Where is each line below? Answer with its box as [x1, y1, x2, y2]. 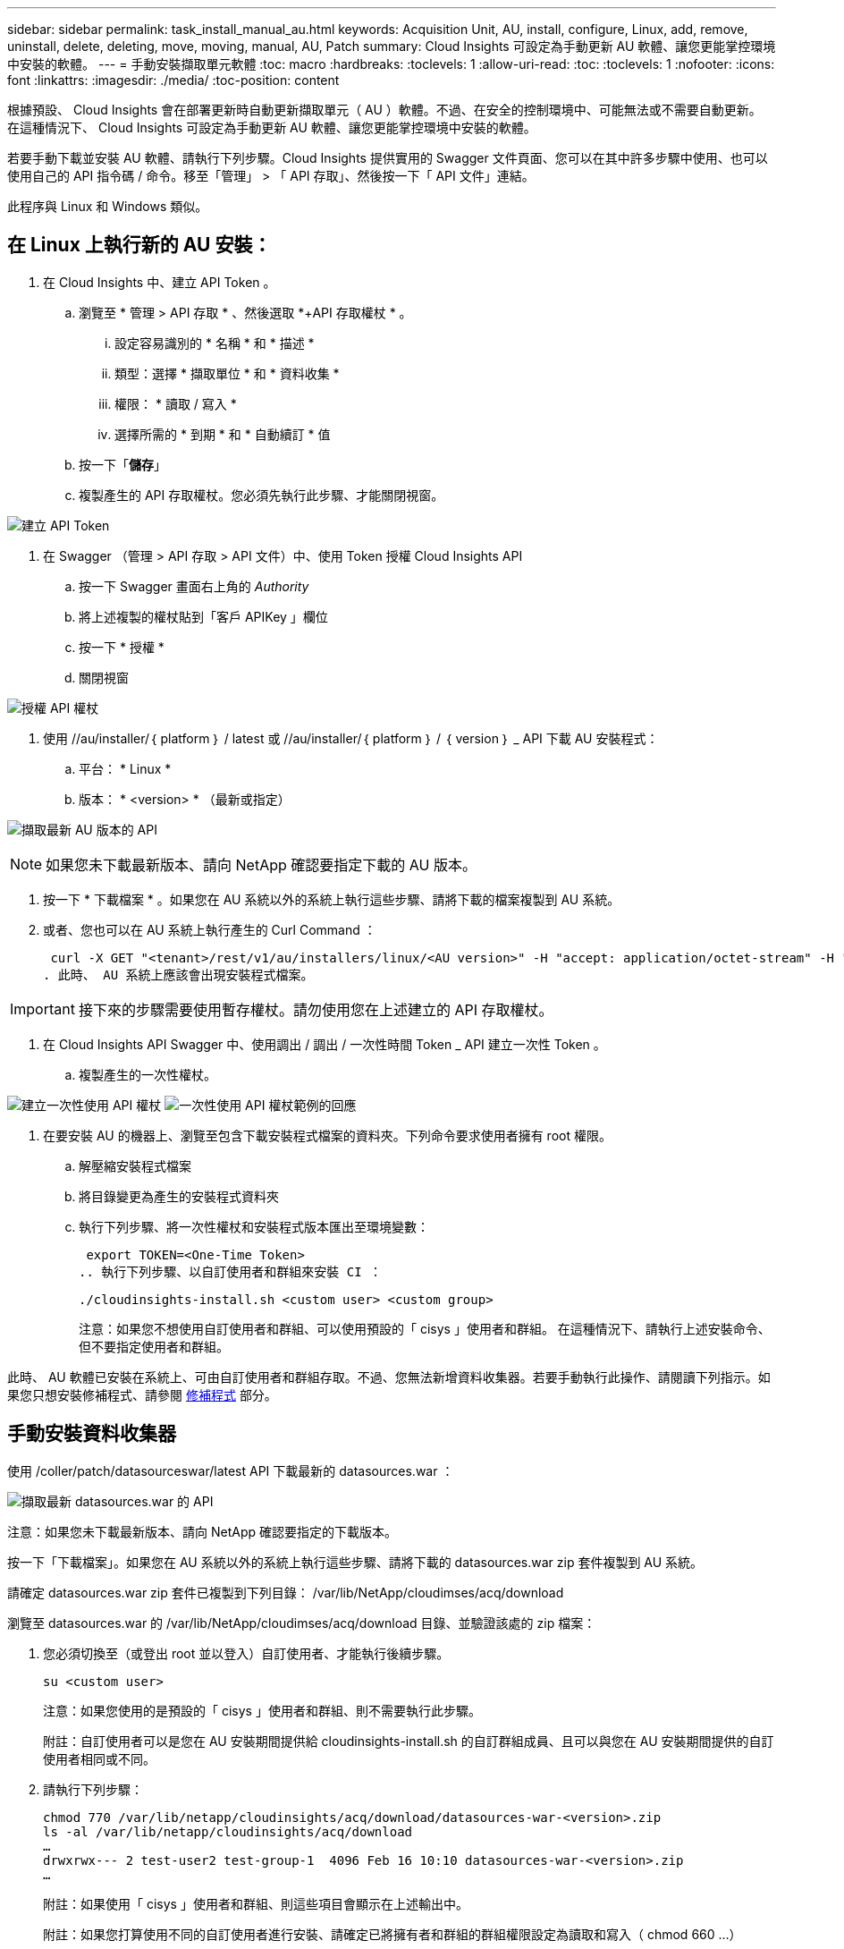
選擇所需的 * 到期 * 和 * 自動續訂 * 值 [114, 426, 331, 442]
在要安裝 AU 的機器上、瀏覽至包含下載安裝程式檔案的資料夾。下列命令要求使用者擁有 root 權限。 [43, 1127, 612, 1143]
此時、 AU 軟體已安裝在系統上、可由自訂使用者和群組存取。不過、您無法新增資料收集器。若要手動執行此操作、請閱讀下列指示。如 [7, 1369, 771, 1385]
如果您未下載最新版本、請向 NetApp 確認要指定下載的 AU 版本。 [46, 855, 477, 874]
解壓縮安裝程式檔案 [79, 1157, 191, 1174]
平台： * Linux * [79, 760, 172, 776]
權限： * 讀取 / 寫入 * [114, 395, 237, 411]
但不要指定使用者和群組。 [79, 1338, 229, 1354]
